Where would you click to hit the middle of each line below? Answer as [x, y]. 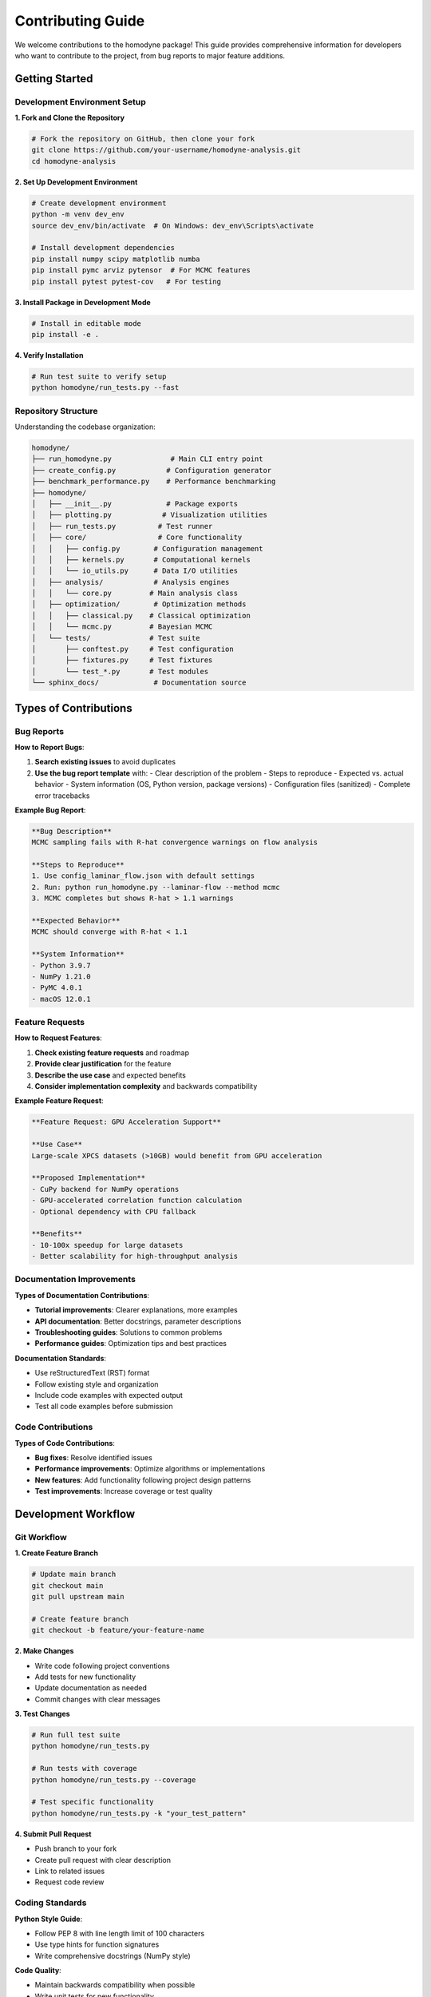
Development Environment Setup [81, 101]
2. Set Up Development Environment [76, 182]
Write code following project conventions [103, 1665]
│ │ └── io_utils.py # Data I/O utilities [135, 571]
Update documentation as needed [91, 1688]
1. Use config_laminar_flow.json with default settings [143, 876]
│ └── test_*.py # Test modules [120, 671]
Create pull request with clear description [103, 1860]
